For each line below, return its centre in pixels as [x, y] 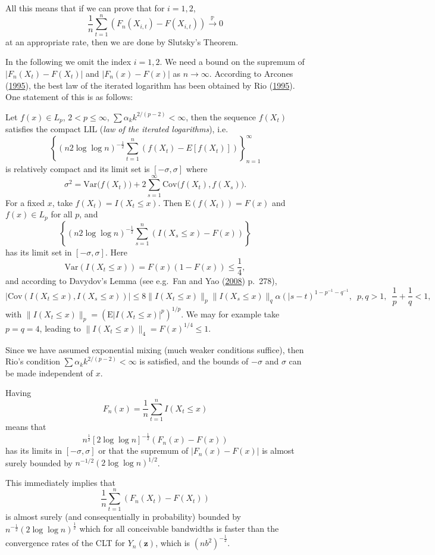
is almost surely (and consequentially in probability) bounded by [123, 516]
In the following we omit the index [68, 62]
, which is [173, 543]
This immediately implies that [60, 482]
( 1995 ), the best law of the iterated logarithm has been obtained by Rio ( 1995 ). [150, 85]
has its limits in [34, 450]
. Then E [174, 202]
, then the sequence [221, 116]
